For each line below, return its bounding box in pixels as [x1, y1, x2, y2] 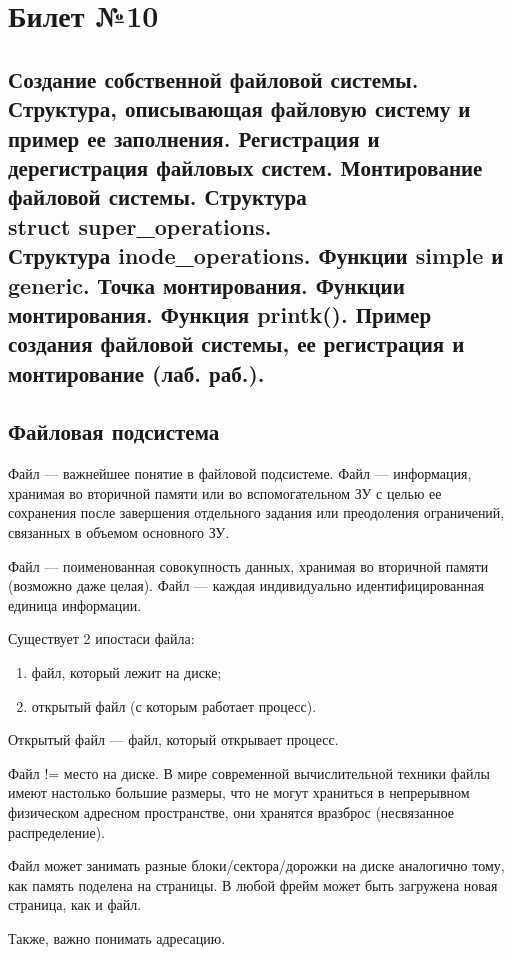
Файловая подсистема [8, 416, 220, 447]
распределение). [8, 821, 106, 842]
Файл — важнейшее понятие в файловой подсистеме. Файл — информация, [8, 463, 472, 484]
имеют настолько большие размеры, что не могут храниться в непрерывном [8, 782, 470, 803]
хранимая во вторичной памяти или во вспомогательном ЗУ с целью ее [8, 482, 442, 503]
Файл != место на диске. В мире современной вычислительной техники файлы [8, 762, 490, 783]
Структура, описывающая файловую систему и [8, 93, 471, 124]
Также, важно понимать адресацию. [8, 927, 226, 948]
